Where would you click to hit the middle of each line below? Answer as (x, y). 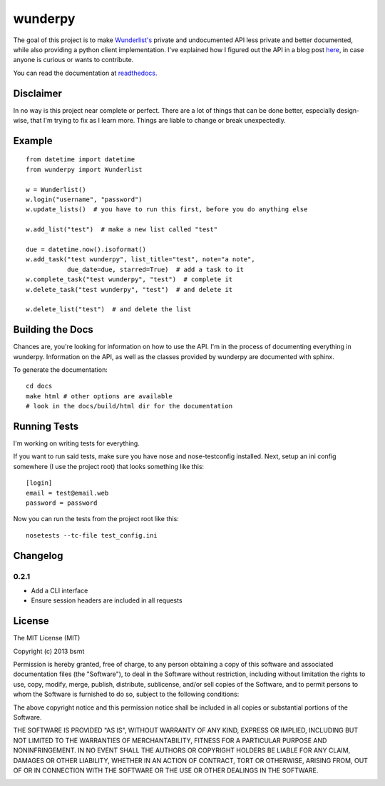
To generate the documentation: (61, 369)
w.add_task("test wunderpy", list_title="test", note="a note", (141, 260)
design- (348, 110)
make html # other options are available (99, 396)
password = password (62, 503)
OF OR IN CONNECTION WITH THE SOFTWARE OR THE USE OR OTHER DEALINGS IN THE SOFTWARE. (166, 770)
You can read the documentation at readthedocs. (85, 73)
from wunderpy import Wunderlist (84, 169)
